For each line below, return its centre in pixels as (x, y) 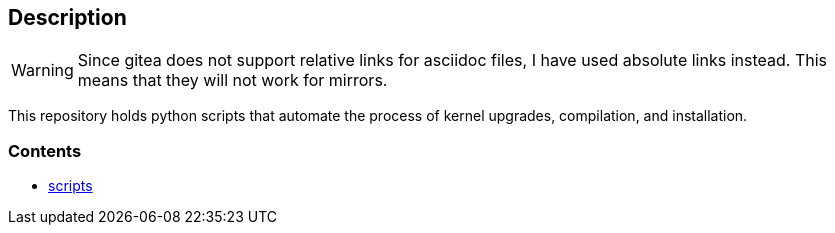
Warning (42, 70)
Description (67, 17)
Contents (45, 150)
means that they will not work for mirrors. (232, 80)
